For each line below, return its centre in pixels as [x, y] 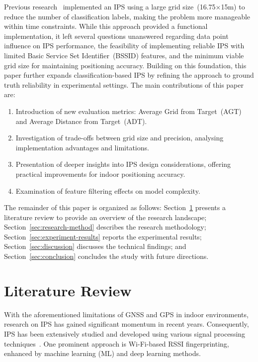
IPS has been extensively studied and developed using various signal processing [125, 333]
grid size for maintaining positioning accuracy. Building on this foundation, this [125, 65]
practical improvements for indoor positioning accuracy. [100, 174]
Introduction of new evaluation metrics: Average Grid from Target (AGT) [129, 111]
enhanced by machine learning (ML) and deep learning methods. [102, 353]
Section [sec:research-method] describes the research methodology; [105, 227]
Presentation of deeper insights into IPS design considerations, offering [123, 164]
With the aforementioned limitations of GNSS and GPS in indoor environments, [126, 314]
